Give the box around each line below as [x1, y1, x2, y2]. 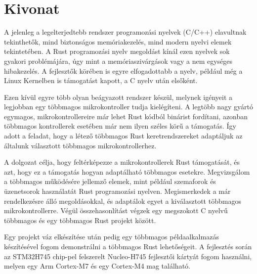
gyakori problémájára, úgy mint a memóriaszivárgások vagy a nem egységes [4, 55, 233, 66]
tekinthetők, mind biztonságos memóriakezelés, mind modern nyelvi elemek [4, 36, 232, 46]
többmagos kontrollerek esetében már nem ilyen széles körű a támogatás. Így [4, 121, 236, 131]
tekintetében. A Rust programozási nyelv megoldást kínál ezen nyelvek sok [4, 46, 230, 56]
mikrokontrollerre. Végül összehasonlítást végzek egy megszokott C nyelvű [4, 205, 228, 216]
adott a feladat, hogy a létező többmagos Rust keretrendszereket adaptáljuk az [4, 131, 243, 141]
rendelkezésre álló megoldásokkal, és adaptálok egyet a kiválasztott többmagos [4, 195, 241, 206]
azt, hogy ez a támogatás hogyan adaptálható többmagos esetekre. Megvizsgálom [4, 166, 250, 177]
